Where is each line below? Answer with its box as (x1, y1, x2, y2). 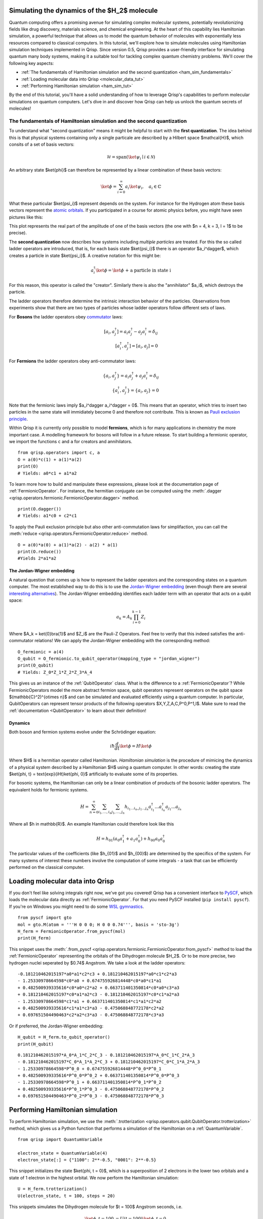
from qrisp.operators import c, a (18, 450, 100, 455)
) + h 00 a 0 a (140, 836, 163, 843)
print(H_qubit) (18, 1041, 54, 1047)
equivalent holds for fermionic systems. (9, 786, 89, 792)
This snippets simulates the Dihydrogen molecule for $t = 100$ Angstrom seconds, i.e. (9, 1204, 183, 1210)
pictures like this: (9, 214, 43, 220)
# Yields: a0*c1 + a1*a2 (18, 471, 77, 476)
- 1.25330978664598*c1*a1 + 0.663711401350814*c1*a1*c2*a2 (18, 999, 162, 1004)
